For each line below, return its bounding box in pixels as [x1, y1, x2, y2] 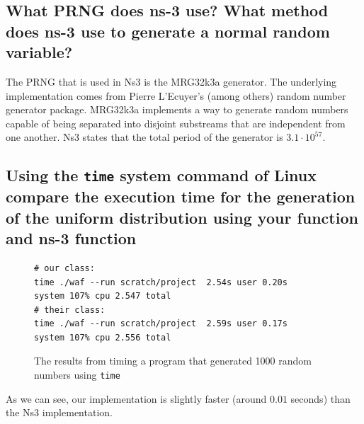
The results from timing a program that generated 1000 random [34, 353, 312, 368]
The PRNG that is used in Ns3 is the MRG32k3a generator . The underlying [6, 74, 337, 88]
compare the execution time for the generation [6, 185, 356, 207]
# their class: [34, 304, 106, 315]
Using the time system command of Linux [6, 164, 317, 186]
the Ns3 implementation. [6, 405, 113, 420]
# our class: [34, 263, 95, 273]
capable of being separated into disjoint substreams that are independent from [6, 115, 346, 130]
